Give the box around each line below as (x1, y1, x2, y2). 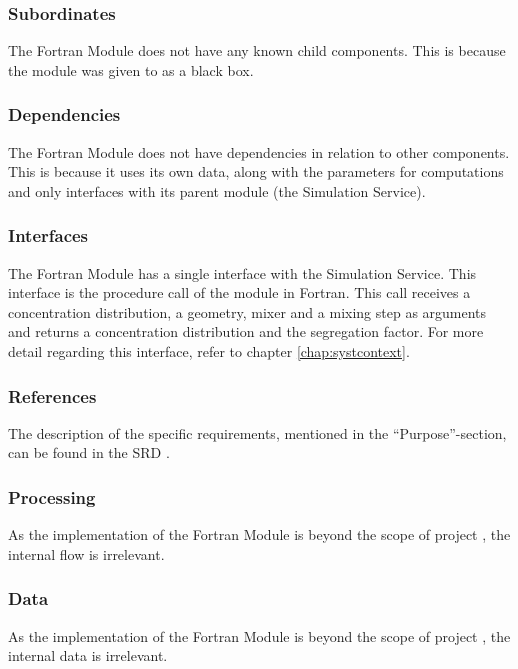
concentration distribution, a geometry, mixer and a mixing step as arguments (8, 301, 487, 322)
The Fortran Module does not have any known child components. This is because (8, 40, 506, 61)
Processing (8, 484, 96, 509)
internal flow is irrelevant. (8, 543, 165, 564)
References (8, 383, 97, 408)
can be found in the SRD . (8, 442, 170, 463)
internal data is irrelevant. (8, 645, 168, 666)
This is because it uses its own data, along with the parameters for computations (8, 161, 504, 182)
